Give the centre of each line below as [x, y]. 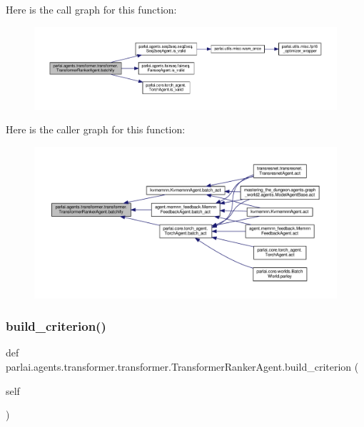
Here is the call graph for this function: [91, 9]
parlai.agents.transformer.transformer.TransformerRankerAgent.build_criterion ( [182, 367]
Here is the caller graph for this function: [96, 129]
